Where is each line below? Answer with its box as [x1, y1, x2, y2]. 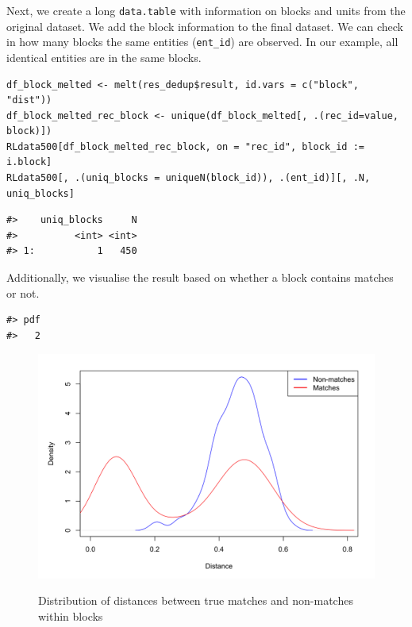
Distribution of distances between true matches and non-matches [38, 592, 353, 609]
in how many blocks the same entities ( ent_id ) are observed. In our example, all [6, 33, 399, 50]
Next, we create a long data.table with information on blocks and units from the [6, 2, 406, 18]
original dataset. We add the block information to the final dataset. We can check [6, 17, 403, 34]
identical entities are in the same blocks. [6, 48, 202, 65]
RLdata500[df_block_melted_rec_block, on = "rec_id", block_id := [6, 140, 365, 152]
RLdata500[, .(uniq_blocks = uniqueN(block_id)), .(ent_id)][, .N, [6, 172, 371, 184]
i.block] [6, 156, 52, 168]
